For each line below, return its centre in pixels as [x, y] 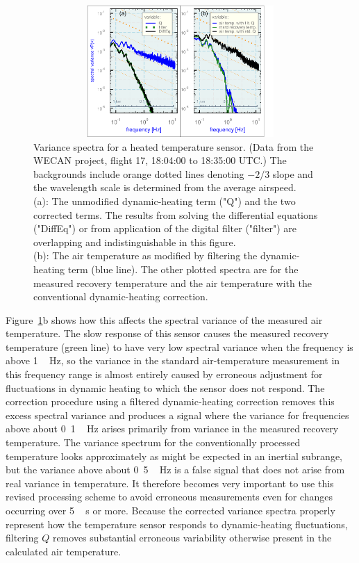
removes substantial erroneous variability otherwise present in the [192, 538]
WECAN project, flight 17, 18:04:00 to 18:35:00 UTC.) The [160, 160]
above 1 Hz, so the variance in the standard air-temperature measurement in [173, 360]
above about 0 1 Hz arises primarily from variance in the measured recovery [172, 429]
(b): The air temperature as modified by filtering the [145, 255]
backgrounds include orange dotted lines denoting [139, 173]
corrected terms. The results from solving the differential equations [176, 214]
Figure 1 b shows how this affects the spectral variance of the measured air [164, 319]
